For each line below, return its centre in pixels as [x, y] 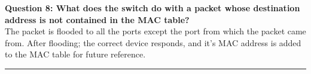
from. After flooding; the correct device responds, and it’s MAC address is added [153, 42]
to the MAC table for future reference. [75, 54]
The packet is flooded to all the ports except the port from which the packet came [155, 31]
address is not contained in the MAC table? [97, 19]
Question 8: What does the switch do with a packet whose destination [153, 8]
